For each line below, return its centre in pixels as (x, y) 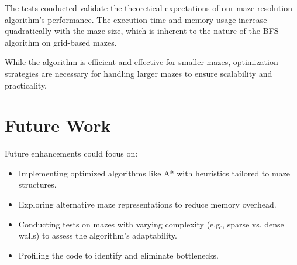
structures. (37, 184)
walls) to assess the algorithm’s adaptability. (98, 235)
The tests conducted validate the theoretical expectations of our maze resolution (148, 8)
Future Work (58, 125)
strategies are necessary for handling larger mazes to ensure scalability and (139, 73)
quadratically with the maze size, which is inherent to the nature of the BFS (142, 31)
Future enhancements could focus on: (71, 153)
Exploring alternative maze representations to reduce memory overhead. (147, 204)
